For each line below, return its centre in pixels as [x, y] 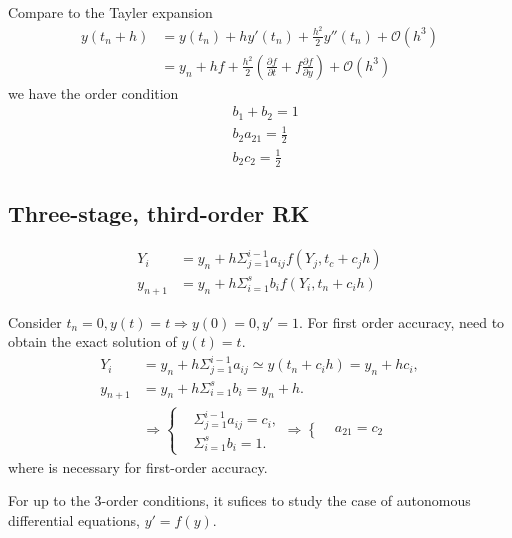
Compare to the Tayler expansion [110, 12]
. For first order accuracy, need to [402, 321]
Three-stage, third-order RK [159, 212]
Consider [35, 321]
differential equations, [74, 519]
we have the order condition [93, 92]
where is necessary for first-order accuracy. [138, 466]
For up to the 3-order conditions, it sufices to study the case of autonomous [239, 500]
